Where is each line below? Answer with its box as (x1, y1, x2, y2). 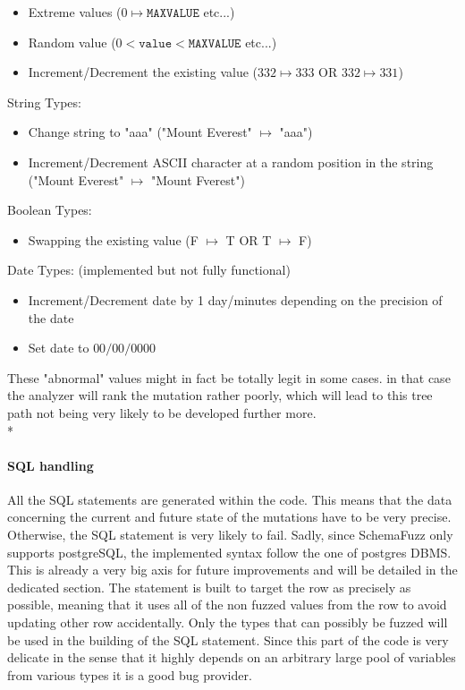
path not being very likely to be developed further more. (7, 403, 317, 422)
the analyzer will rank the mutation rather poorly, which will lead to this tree (7, 386, 433, 405)
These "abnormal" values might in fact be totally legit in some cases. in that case (7, 368, 451, 387)
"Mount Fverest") (151, 170, 245, 189)
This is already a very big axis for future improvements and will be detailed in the (7, 560, 458, 579)
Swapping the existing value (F (28, 230, 199, 249)
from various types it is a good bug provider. (7, 665, 252, 684)
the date (28, 308, 74, 327)
